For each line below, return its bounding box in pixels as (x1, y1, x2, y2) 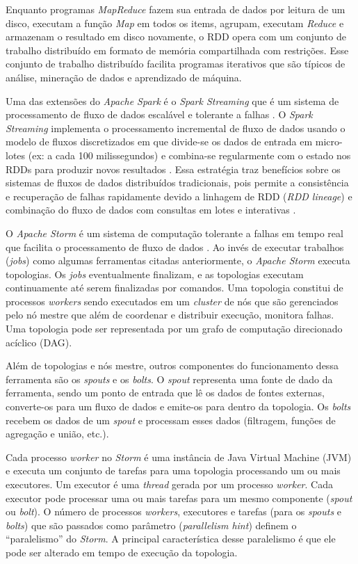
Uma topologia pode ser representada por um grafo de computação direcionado (6, 321, 343, 336)
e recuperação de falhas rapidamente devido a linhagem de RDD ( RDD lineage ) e (6, 188, 352, 203)
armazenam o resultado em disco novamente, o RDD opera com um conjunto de (6, 29, 347, 44)
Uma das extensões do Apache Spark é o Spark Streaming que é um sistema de (6, 93, 339, 108)
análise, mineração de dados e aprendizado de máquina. (6, 70, 242, 84)
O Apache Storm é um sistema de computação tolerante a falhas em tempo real (6, 225, 343, 240)
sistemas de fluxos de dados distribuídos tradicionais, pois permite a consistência (6, 175, 349, 190)
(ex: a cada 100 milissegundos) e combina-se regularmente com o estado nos (28, 147, 351, 162)
